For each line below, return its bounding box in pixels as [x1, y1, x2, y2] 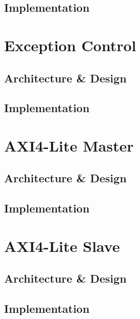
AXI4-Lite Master [4, 135, 134, 156]
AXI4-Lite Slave [4, 235, 120, 256]
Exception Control [4, 34, 136, 55]
